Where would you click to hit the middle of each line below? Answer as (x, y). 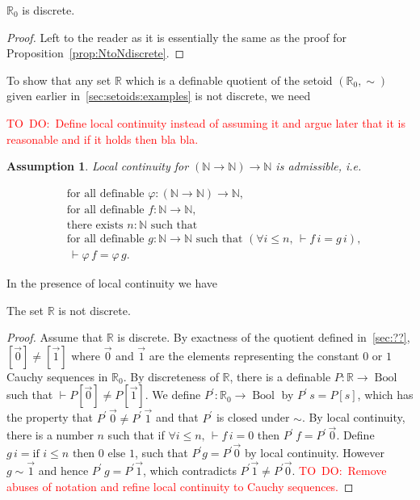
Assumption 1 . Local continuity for (98, 166)
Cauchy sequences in (57, 376)
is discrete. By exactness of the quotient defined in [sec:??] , (264, 337)
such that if (136, 435)
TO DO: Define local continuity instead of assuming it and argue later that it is (206, 122)
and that (177, 417)
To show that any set (59, 80)
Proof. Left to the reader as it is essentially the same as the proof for (177, 37)
